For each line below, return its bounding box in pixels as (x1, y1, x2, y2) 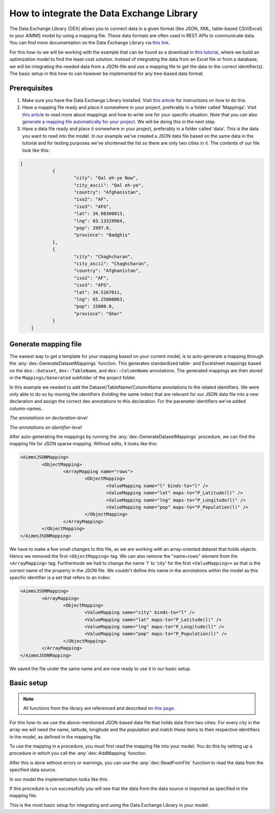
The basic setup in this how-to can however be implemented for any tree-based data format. (9, 70, 204, 77)
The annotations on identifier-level (9, 424, 82, 430)
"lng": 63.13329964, (74, 218, 125, 224)
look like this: (22, 147, 50, 153)
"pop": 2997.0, (74, 225, 112, 231)
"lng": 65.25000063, (74, 296, 125, 302)
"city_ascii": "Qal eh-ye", (74, 182, 144, 188)
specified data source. (9, 767, 57, 773)
